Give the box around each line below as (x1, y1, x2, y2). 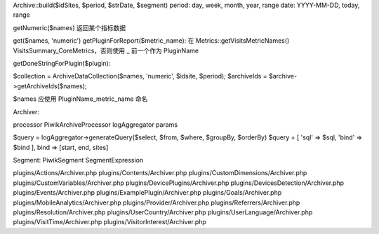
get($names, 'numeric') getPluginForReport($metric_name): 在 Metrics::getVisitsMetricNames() (13, 36, 290, 45)
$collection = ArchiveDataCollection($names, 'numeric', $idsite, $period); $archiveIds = (13, 72, 267, 81)
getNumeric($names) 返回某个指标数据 (13, 23, 126, 32)
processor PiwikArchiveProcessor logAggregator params (13, 120, 178, 129)
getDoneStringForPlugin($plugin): (13, 59, 111, 67)
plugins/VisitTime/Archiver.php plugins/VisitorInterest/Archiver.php (13, 218, 206, 226)
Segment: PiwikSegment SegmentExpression (13, 156, 144, 165)
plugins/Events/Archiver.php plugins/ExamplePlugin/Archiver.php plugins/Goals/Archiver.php (13, 188, 282, 197)
